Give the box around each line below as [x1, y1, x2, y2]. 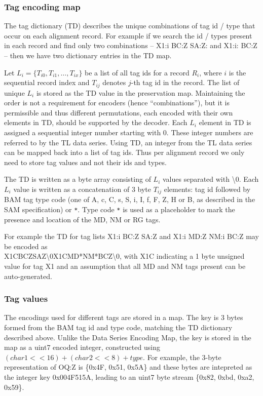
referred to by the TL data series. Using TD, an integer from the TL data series [4, 137, 252, 147]
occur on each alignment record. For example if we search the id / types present [4, 30, 252, 41]
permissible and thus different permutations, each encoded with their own [4, 107, 233, 117]
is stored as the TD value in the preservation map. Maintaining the [36, 87, 245, 98]
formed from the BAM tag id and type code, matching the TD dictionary [4, 322, 233, 333]
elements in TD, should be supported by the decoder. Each [4, 117, 187, 128]
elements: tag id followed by [164, 183, 251, 194]
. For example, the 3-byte [143, 351, 221, 362]
